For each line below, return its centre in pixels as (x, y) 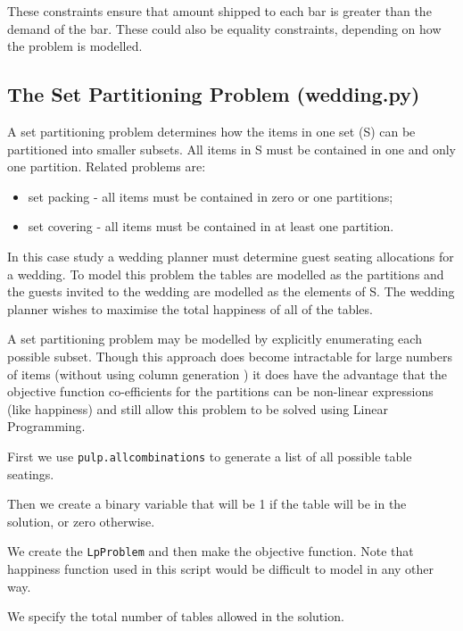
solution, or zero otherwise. (81, 521)
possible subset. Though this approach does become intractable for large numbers (230, 356)
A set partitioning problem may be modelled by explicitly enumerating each (215, 339)
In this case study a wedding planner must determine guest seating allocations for (231, 256)
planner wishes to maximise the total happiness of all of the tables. (190, 308)
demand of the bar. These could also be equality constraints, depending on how (224, 28)
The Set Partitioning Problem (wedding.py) (214, 94)
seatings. (31, 473)
